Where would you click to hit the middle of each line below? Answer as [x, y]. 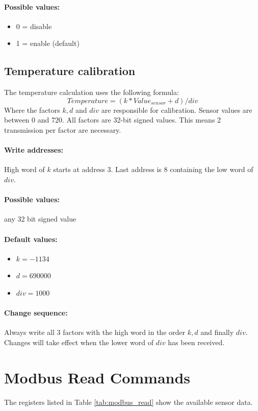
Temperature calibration [70, 71]
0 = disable [34, 26]
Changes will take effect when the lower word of [79, 342]
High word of [24, 169]
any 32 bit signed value [40, 219]
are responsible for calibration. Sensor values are [177, 110]
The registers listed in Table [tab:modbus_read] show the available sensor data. [128, 402]
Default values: [31, 239]
